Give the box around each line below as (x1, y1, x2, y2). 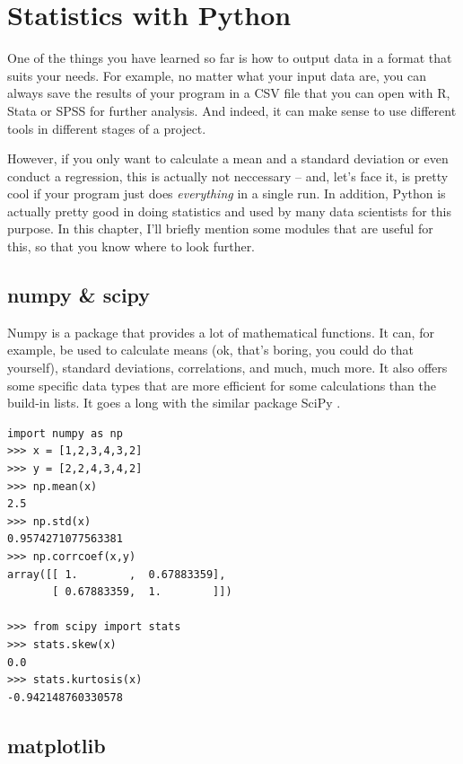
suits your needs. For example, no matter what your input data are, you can (7, 66, 426, 84)
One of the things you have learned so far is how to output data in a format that (7, 48, 452, 67)
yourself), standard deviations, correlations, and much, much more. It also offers (7, 358, 448, 377)
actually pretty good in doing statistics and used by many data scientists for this (7, 201, 451, 220)
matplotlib (7, 731, 106, 759)
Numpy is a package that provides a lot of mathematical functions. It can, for (7, 322, 434, 341)
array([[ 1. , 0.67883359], (7, 567, 226, 581)
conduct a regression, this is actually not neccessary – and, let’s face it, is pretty (7, 166, 449, 185)
